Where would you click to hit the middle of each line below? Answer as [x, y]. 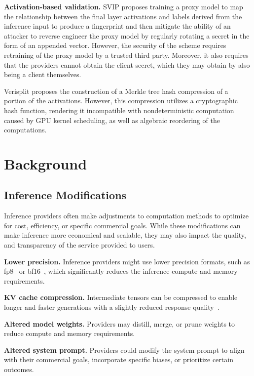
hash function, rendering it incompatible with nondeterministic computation [119, 110]
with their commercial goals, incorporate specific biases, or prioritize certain [119, 359]
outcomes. [19, 369]
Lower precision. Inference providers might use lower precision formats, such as [127, 261]
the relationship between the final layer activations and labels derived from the [123, 16]
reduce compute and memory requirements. [70, 333]
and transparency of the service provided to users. [79, 245]
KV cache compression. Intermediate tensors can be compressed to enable [121, 297]
